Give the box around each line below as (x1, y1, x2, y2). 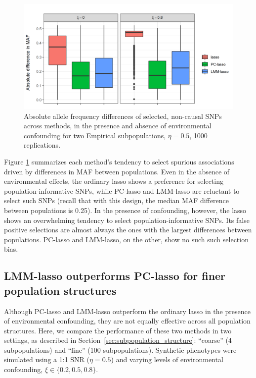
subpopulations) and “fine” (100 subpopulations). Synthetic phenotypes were (4, 344, 237, 355)
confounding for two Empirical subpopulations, (24, 130, 166, 140)
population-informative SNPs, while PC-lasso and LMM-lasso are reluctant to (4, 185, 240, 196)
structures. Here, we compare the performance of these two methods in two (4, 325, 232, 335)
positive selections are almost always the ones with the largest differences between (4, 224, 252, 235)
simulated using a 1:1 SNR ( (4, 354, 90, 365)
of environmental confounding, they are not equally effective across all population (4, 316, 251, 326)
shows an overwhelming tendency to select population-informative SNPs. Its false (4, 215, 250, 225)
